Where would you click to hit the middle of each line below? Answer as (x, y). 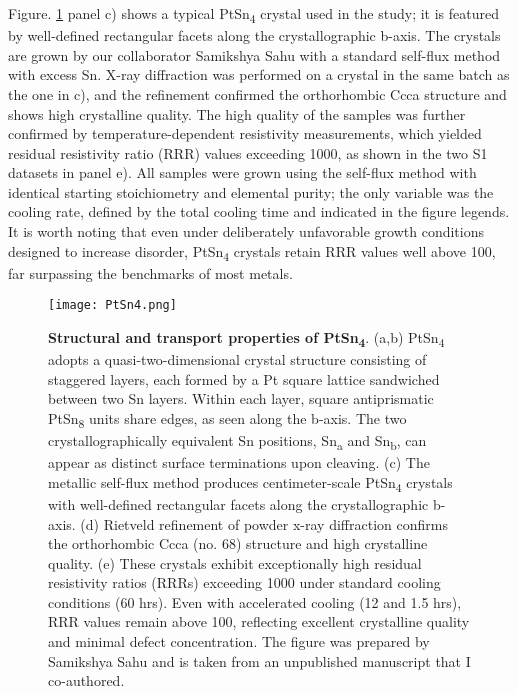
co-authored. (86, 680)
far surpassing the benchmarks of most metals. (150, 272)
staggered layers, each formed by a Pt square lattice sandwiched (244, 378)
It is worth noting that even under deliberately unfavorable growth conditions (246, 231)
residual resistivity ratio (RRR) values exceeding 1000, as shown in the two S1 (248, 152)
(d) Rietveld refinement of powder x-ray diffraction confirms (264, 523)
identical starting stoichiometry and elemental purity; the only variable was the (251, 191)
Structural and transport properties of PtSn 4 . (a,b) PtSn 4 (246, 338)
